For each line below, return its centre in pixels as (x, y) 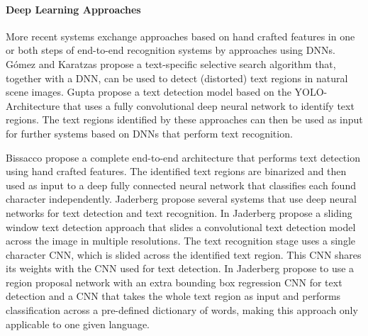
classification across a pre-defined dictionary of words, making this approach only (182, 310)
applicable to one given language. (78, 324)
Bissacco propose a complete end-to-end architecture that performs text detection (183, 157)
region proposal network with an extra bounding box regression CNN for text (174, 282)
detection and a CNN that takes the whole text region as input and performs (173, 296)
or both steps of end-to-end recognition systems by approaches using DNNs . (171, 50)
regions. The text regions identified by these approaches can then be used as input (184, 119)
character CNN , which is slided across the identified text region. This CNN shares (184, 254)
